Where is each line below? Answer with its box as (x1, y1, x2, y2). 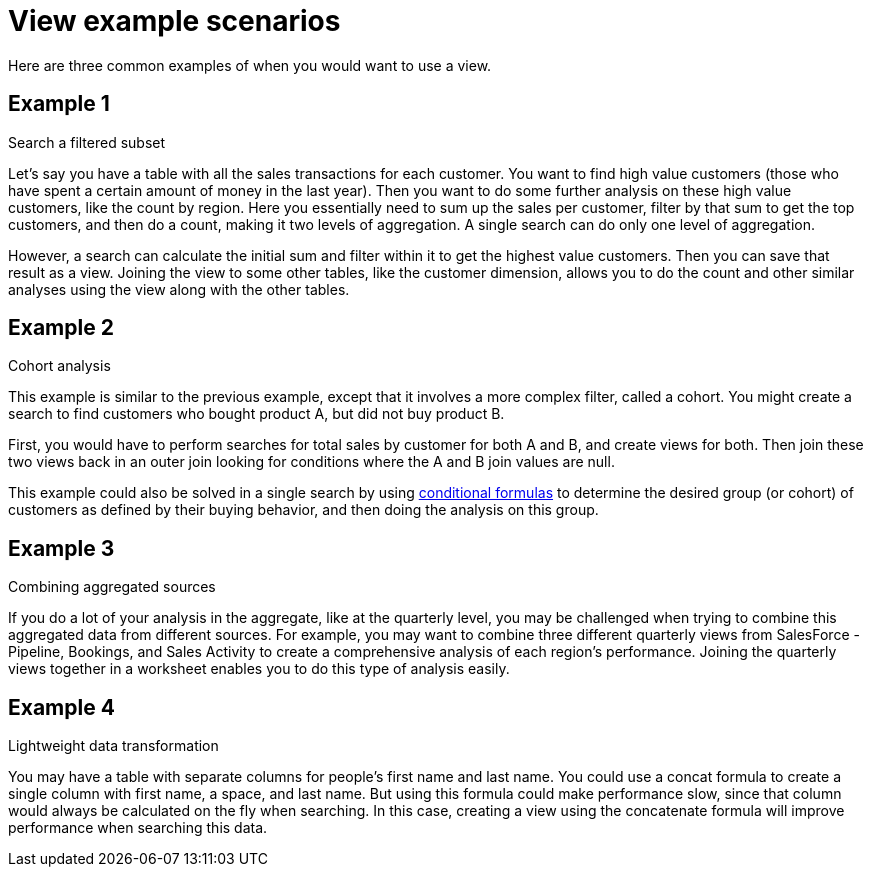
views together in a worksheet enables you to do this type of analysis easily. (8, 660, 510, 678)
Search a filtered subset (8, 133, 166, 151)
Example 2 (8, 315, 114, 341)
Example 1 (8, 91, 110, 117)
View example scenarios (8, 4, 341, 38)
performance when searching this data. (8, 819, 268, 837)
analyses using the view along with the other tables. (8, 280, 350, 298)
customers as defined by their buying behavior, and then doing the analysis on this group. (8, 501, 599, 519)
